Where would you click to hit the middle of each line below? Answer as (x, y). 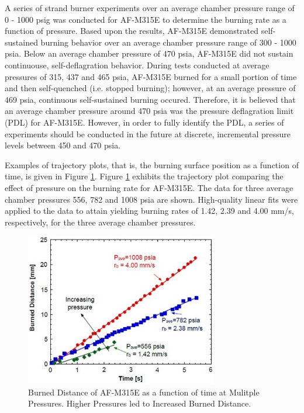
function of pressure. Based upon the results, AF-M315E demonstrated (132, 31)
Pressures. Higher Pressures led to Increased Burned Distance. (140, 403)
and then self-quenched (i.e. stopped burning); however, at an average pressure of (150, 88)
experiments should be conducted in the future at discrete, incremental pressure (148, 133)
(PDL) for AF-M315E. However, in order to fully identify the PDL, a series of (144, 122)
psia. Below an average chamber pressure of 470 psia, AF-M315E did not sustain (149, 53)
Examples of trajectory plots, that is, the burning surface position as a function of (152, 164)
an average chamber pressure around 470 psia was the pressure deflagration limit (149, 111)
